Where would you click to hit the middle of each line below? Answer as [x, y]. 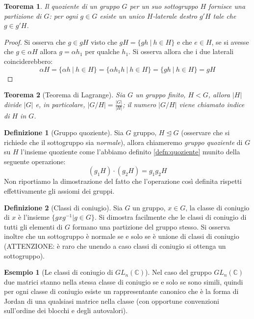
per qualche [102, 51]
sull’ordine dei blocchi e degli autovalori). [66, 310]
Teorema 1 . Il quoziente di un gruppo [62, 6]
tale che [225, 15]
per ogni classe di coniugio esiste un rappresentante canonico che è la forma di [121, 291]
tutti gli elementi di [33, 226]
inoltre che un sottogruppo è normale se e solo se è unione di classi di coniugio [122, 236]
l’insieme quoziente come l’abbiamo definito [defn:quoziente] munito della [130, 152]
